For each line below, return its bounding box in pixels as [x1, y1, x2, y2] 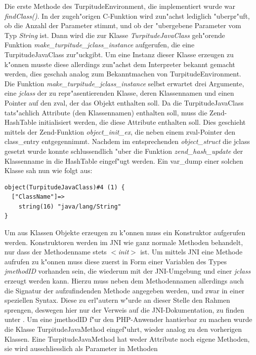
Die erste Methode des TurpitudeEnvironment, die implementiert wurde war [4, 1, 236, 11]
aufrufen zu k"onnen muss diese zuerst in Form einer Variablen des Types [4, 256, 227, 266]
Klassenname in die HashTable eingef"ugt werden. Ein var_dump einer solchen [4, 155, 244, 166]
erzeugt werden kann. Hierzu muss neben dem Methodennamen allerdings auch [4, 276, 244, 286]
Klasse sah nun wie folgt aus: [4, 165, 92, 176]
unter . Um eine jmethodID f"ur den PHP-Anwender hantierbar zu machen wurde [4, 314, 253, 324]
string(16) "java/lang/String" [18, 203, 122, 210]
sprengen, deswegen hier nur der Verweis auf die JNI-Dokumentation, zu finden [4, 304, 244, 315]
